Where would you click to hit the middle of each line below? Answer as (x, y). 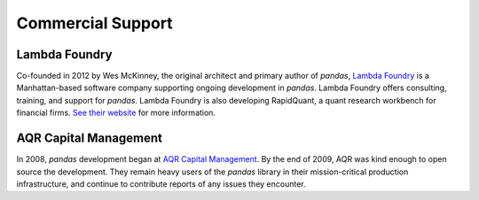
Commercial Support (94, 23)
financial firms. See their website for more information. (116, 113)
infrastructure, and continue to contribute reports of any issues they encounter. (161, 184)
